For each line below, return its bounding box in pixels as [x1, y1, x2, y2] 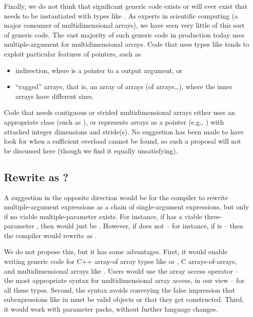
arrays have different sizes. [15, 91, 94, 101]
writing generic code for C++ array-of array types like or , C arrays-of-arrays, [4, 256, 237, 266]
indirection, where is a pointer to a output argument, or [15, 65, 182, 75]
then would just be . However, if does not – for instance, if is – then [40, 221, 243, 231]
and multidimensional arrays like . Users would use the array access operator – [4, 265, 239, 276]
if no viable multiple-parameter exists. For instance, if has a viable [4, 211, 202, 221]
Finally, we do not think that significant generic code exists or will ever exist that [4, 1, 248, 11]
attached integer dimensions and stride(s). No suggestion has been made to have [4, 126, 244, 136]
